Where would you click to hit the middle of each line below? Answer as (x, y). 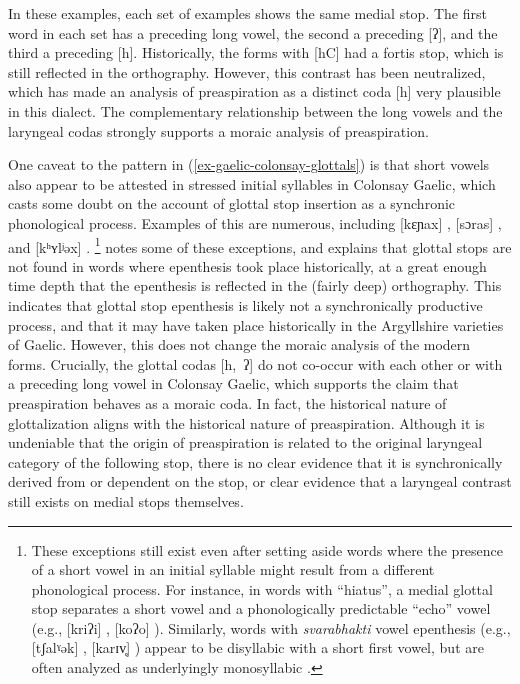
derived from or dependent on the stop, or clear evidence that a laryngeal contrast (260, 481)
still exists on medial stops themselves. (126, 500)
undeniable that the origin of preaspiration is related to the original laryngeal (245, 442)
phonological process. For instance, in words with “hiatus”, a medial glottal (262, 588)
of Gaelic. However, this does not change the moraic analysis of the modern (239, 344)
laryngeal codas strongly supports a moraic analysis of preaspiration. (218, 130)
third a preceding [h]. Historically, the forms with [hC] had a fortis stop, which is (256, 52)
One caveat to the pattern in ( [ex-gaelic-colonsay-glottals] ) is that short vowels (249, 164)
